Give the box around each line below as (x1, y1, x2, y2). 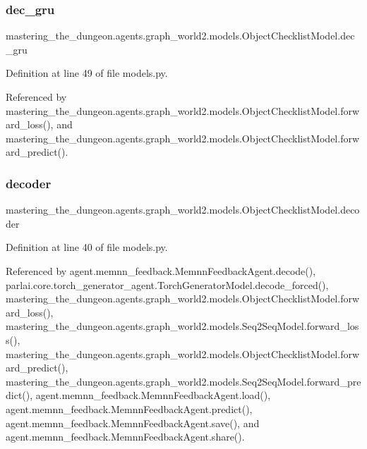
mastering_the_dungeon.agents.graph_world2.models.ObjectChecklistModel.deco (6, 202, 360, 217)
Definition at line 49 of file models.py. (6, 66, 168, 80)
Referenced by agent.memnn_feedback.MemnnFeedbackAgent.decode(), (6, 263, 316, 278)
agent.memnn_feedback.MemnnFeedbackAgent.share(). (6, 429, 245, 444)
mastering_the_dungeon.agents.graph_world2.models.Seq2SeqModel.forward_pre (6, 374, 361, 388)
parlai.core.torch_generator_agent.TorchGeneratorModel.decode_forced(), (6, 277, 329, 292)
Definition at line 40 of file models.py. (6, 240, 168, 254)
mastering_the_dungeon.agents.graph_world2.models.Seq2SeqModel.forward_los (6, 319, 359, 333)
